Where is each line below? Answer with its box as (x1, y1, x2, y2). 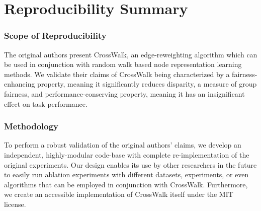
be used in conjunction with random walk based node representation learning (4, 59, 242, 69)
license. (4, 198, 26, 209)
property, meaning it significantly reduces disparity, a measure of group (37, 79, 257, 89)
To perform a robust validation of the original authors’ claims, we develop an (4, 139, 241, 150)
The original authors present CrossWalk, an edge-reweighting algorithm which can (4, 49, 257, 59)
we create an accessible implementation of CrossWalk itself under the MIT (4, 189, 233, 199)
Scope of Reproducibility (4, 29, 107, 42)
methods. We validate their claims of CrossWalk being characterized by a (4, 68, 230, 79)
